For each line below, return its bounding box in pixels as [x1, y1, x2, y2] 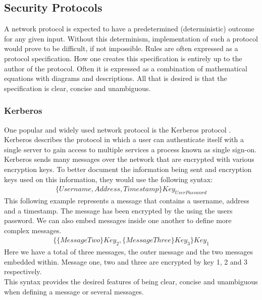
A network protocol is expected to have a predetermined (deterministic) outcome [4, 23, 254, 34]
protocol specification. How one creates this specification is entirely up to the [4, 53, 242, 63]
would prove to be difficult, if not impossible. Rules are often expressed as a [4, 43, 238, 54]
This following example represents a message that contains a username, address [4, 195, 249, 205]
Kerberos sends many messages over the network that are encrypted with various [4, 154, 254, 164]
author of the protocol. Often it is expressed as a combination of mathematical [4, 63, 247, 73]
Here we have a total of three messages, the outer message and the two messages [4, 246, 253, 257]
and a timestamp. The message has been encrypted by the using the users [4, 205, 233, 216]
